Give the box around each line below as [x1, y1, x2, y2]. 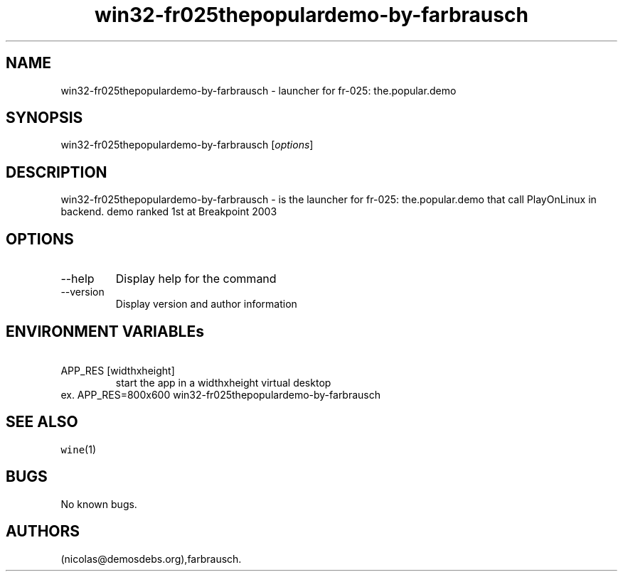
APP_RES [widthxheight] [60, 364, 175, 377]
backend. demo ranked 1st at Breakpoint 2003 [60, 205, 277, 218]
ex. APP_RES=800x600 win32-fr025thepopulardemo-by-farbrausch [60, 388, 381, 401]
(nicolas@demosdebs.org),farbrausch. [60, 552, 242, 565]
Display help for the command [115, 271, 277, 286]
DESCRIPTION [6, 163, 107, 181]
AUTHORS [6, 522, 80, 541]
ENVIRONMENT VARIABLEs [6, 322, 204, 340]
